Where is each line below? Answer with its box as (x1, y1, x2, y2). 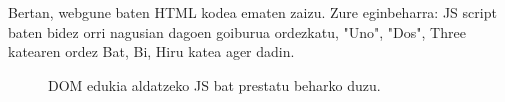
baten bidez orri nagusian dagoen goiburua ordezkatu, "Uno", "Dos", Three (8, 21, 466, 42)
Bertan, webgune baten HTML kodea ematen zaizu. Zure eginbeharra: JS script (8, 2, 497, 22)
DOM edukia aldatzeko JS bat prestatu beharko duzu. (48, 74, 381, 95)
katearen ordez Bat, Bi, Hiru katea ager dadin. (8, 41, 295, 62)
